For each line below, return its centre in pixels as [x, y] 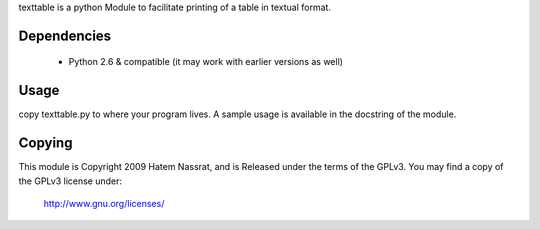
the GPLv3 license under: [70, 181]
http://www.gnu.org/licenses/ [104, 203]
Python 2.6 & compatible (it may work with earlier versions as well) [206, 62]
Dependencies [65, 35]
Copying [45, 143]
